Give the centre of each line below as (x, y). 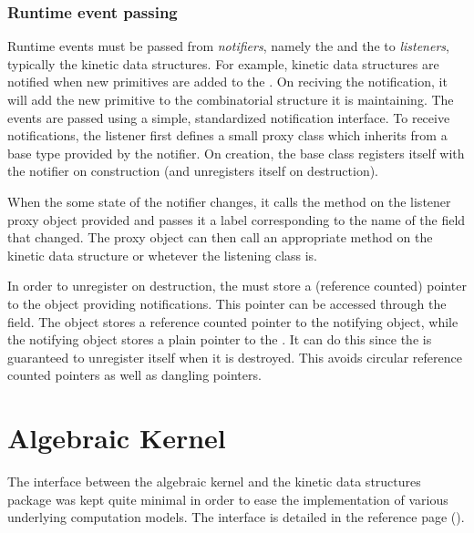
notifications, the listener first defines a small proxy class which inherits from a (227, 135)
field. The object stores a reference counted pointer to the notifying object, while (233, 321)
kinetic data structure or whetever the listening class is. (163, 255)
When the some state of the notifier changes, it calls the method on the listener (229, 201)
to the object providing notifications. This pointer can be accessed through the (227, 303)
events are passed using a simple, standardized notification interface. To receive (229, 117)
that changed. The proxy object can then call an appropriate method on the (220, 237)
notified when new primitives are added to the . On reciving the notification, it (227, 82)
